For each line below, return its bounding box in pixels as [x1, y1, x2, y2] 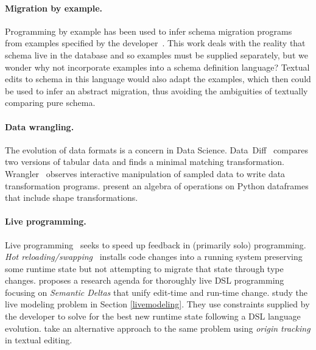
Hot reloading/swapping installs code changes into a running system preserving [5, 250, 303, 263]
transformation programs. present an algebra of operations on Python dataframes [5, 179, 309, 192]
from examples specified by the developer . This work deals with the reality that [5, 37, 306, 49]
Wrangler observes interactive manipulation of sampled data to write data [5, 167, 286, 180]
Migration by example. [5, 1, 103, 14]
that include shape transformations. [5, 191, 138, 204]
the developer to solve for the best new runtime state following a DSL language [5, 310, 301, 323]
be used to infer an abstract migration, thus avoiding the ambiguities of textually [5, 84, 308, 97]
